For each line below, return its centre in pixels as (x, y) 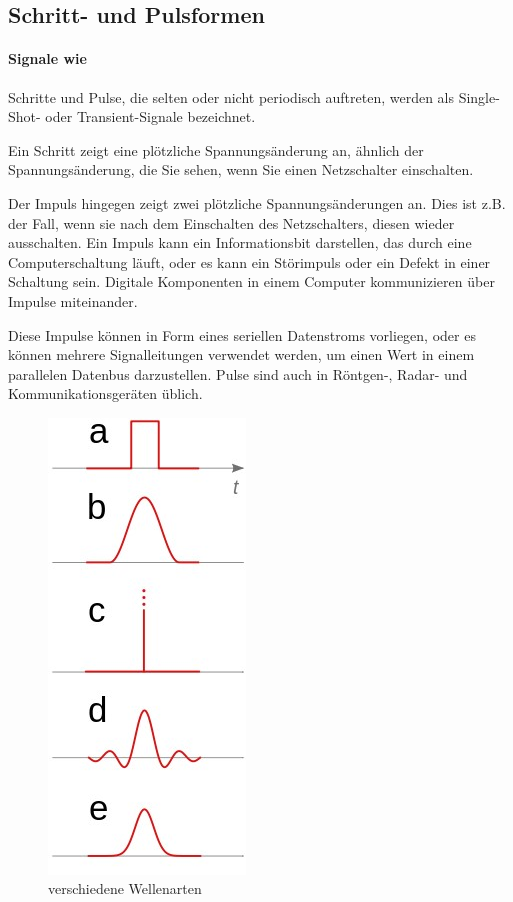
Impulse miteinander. (73, 300)
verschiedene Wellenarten (125, 888)
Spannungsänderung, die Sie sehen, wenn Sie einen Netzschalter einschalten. (241, 169)
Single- (479, 96)
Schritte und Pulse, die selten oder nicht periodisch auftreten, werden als (231, 96)
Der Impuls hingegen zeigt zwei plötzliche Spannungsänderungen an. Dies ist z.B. (257, 202)
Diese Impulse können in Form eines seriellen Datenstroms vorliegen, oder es (242, 334)
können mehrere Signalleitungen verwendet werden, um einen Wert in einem (241, 354)
